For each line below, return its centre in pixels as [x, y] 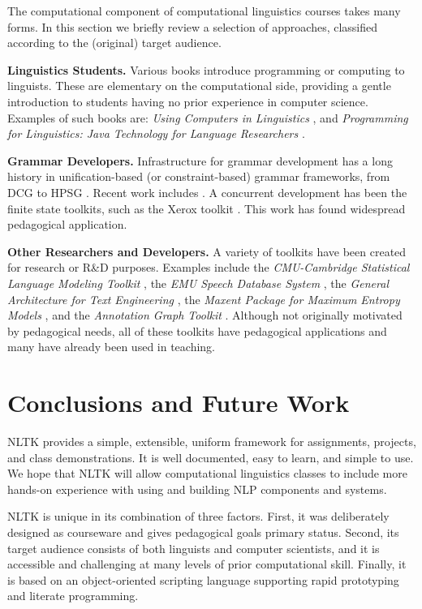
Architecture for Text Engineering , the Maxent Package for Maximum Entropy [204, 299]
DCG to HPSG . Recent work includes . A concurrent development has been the [207, 192]
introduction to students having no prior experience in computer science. [188, 101]
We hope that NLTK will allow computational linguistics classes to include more [207, 473]
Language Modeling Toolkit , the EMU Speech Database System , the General [198, 283]
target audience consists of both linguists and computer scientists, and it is [194, 548]
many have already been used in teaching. [112, 347]
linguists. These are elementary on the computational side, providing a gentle [199, 86]
